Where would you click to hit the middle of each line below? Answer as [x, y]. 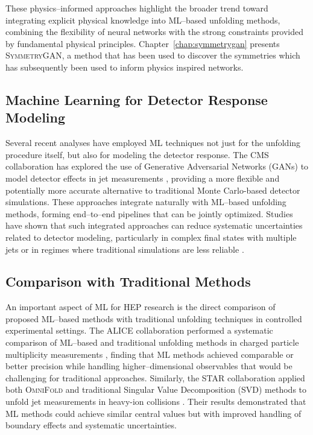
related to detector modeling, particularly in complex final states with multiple [151, 237]
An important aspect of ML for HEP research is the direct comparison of [141, 307]
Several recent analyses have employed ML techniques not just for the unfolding [153, 143]
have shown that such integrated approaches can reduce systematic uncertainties [154, 225]
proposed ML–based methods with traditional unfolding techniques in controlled [154, 318]
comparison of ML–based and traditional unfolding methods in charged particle [152, 342]
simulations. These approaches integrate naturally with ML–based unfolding [146, 202]
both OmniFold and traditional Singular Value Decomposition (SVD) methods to [156, 389]
